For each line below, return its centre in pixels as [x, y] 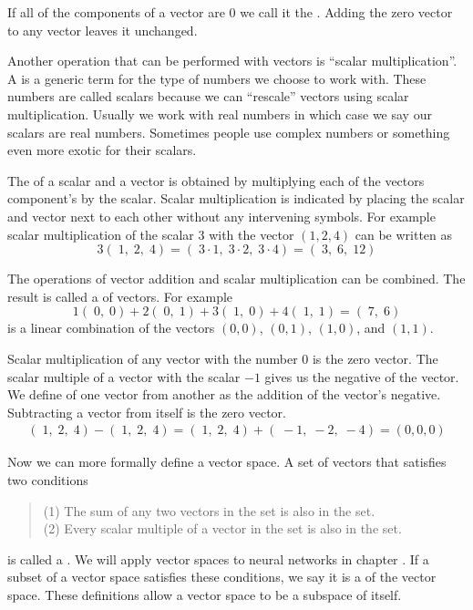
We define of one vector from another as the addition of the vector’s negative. [224, 394]
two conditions [48, 479]
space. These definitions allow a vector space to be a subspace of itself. [205, 594]
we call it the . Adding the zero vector [346, 12]
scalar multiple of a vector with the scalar [124, 376]
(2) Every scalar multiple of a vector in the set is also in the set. [222, 528]
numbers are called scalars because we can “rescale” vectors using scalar [208, 96]
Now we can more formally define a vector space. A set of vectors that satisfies [227, 462]
